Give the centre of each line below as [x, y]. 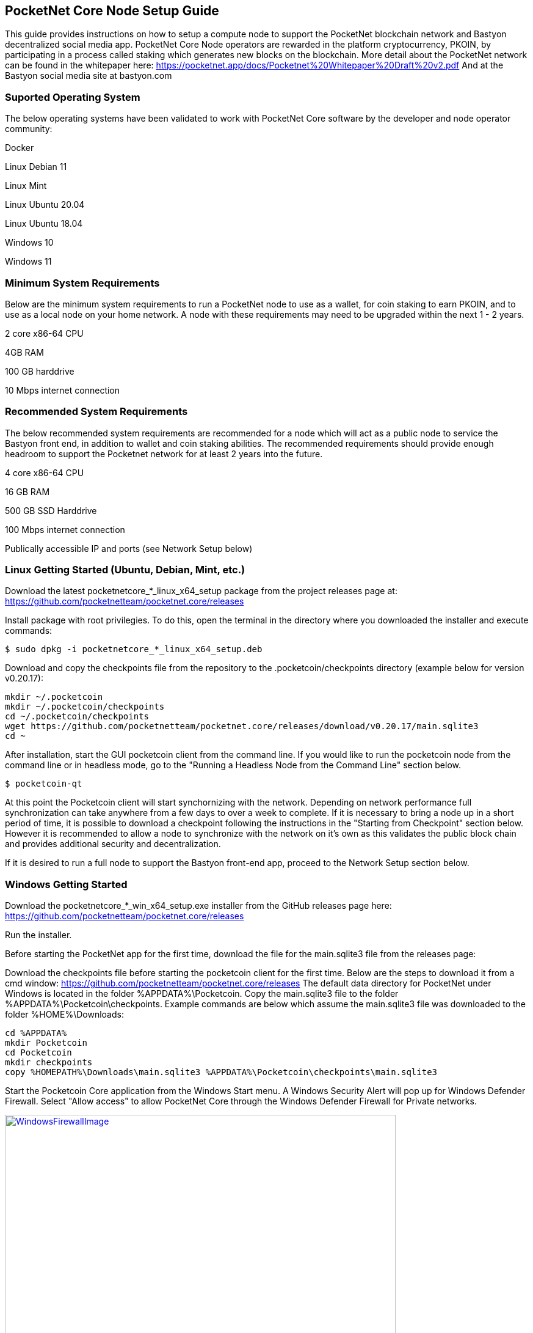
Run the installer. [38, 935]
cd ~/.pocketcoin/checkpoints [77, 717]
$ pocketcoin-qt [44, 784]
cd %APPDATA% [36, 1033]
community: [29, 129]
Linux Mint [26, 186]
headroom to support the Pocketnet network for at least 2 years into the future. [164, 454]
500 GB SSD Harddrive [51, 510]
